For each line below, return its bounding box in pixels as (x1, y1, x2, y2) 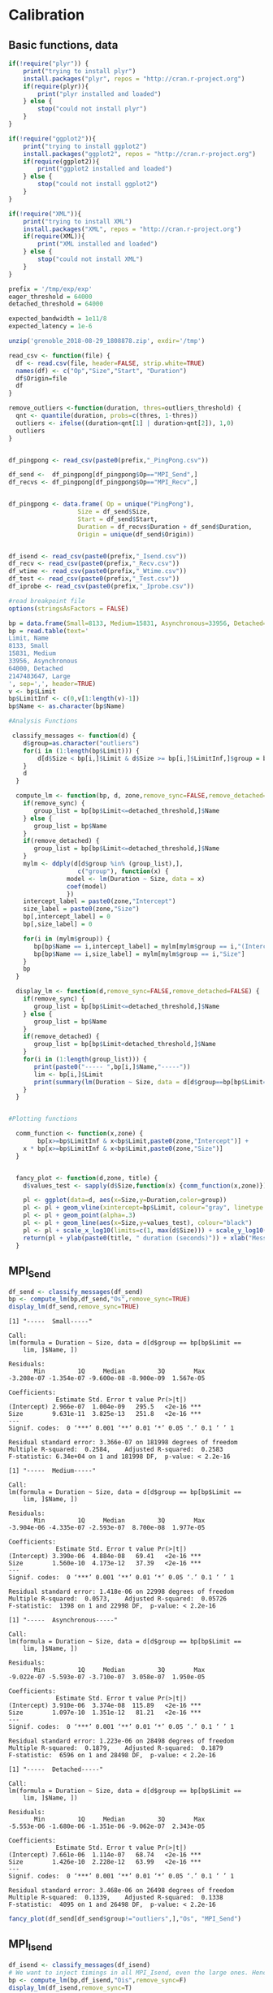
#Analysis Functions (8, 717, 79, 725)
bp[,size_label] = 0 (23, 920, 93, 928)
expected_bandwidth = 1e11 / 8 (8, 315, 107, 323)
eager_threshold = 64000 (8, 293, 93, 301)
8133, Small (8, 642, 49, 650)
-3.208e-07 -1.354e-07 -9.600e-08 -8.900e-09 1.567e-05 (8, 1374, 206, 1383)
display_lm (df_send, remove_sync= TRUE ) (8, 1303, 140, 1311)
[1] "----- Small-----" (8, 1318, 93, 1326)
